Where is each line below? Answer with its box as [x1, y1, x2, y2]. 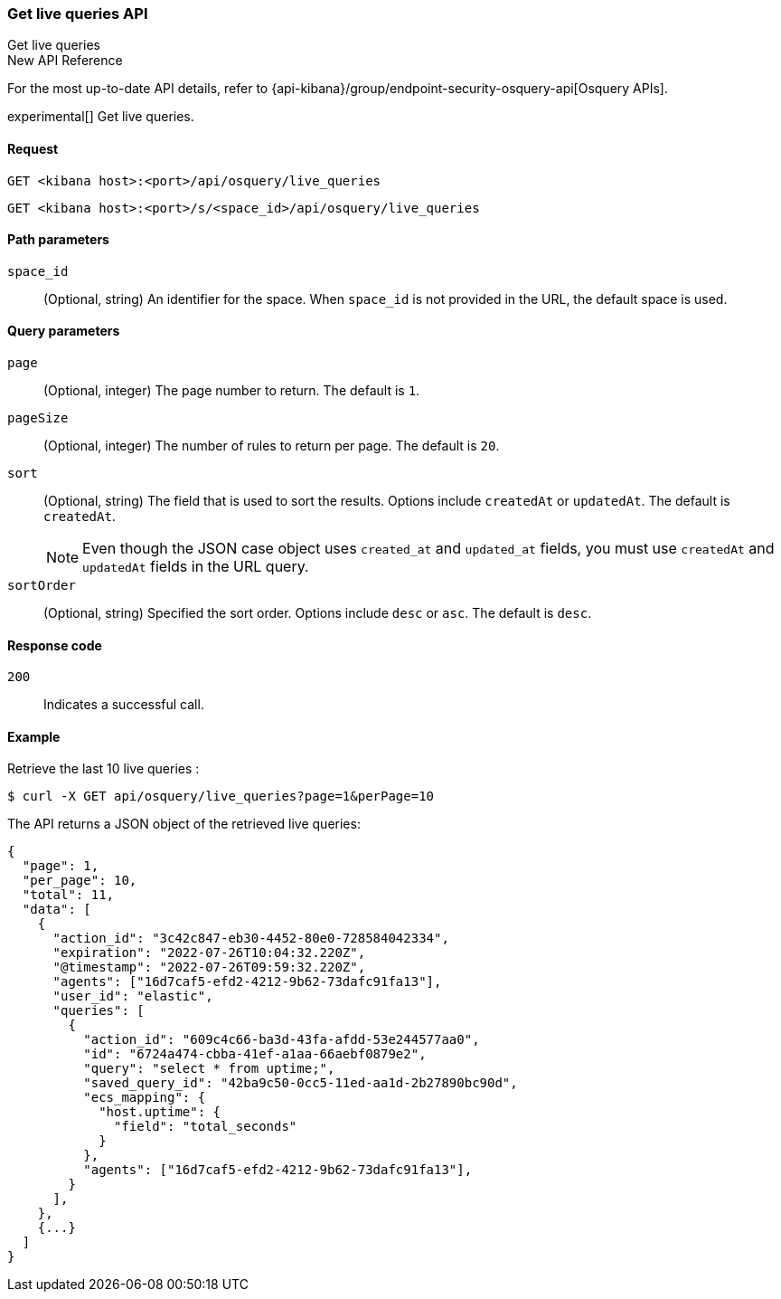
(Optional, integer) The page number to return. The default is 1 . [43, 383, 420, 399]
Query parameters [7, 323, 120, 339]
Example [7, 728, 61, 744]
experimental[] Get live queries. [7, 109, 194, 125]
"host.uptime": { [99, 1105, 221, 1120]
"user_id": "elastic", [52, 989, 213, 1004]
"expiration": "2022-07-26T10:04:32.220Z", [52, 945, 366, 961]
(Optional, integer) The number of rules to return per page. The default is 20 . [43, 438, 500, 454]
